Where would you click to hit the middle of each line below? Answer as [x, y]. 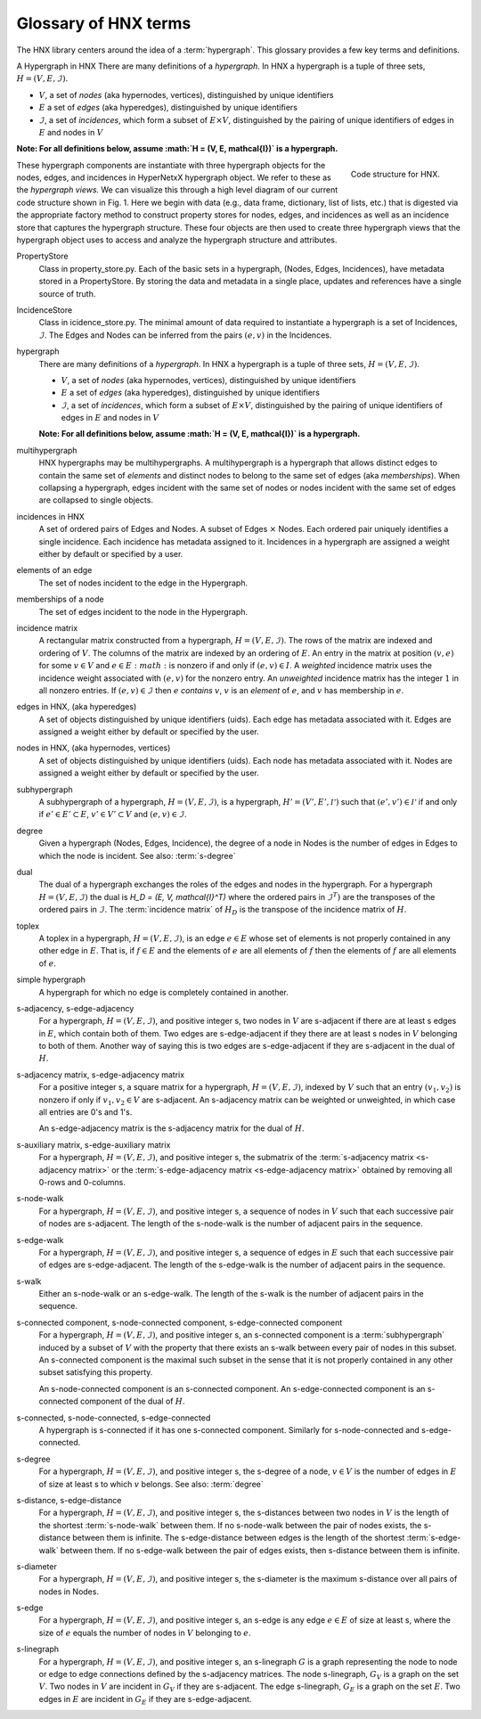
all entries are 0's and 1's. [86, 1112]
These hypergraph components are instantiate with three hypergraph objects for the [171, 165]
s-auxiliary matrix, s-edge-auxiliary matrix [94, 1144]
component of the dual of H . [133, 1401]
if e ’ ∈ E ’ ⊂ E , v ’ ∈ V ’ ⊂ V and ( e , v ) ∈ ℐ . [113, 814]
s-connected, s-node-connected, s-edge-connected [114, 1418]
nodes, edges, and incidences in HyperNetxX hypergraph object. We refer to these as [174, 177]
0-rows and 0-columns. [82, 1182]
